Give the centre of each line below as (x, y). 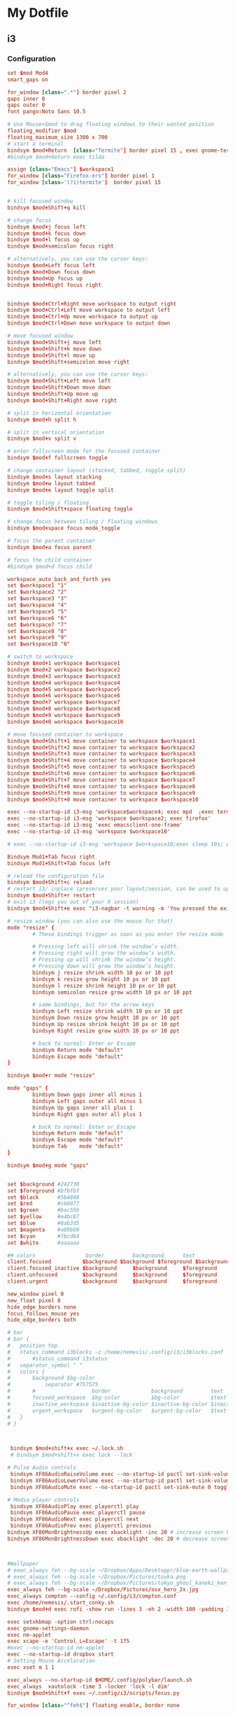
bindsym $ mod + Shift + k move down (54, 349)
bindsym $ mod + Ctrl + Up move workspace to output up (83, 317)
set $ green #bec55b (43, 1210)
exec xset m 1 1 (31, 1667)
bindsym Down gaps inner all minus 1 (87, 1095)
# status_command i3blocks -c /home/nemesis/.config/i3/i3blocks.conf (115, 1352)
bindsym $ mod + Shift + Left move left (59, 381)
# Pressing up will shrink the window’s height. (105, 960)
